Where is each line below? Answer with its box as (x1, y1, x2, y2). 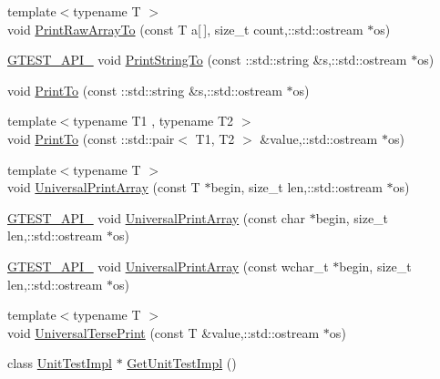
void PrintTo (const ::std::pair (7, 128, 175, 148)
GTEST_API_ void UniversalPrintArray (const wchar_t (7, 256, 329, 275)
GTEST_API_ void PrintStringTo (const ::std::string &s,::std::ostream (7, 50, 407, 69)
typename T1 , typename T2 (73, 111, 234, 130)
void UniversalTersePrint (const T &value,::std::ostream (7, 323, 320, 342)
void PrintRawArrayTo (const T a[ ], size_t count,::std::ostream (7, 19, 363, 38)
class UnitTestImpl (7, 353, 112, 373)
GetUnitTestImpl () (127, 353, 237, 373)
